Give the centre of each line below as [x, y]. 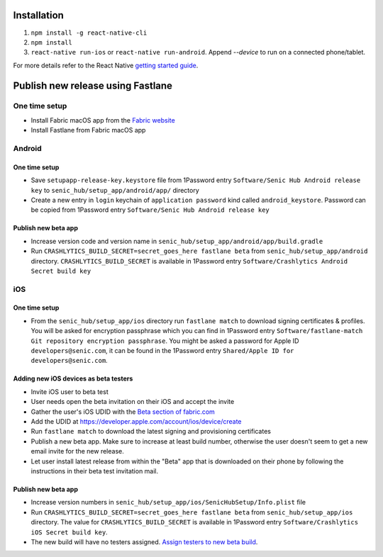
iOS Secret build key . [69, 532]
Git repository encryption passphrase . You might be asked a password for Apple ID [165, 341]
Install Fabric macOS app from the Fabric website [103, 120]
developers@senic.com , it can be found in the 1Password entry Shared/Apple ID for [162, 351]
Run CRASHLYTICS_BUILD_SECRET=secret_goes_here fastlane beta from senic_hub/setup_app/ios [192, 512]
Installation [38, 15]
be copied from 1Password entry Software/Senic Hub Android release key [150, 210]
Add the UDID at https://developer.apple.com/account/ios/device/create [136, 421]
